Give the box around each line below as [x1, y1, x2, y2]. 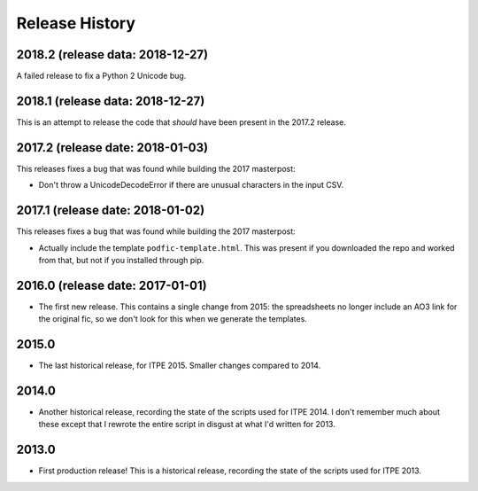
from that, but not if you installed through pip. [38, 254, 204, 265]
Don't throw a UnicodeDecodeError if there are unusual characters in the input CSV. [38, 180, 344, 191]
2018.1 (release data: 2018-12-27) [16, 93, 205, 108]
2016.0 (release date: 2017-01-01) [16, 277, 207, 292]
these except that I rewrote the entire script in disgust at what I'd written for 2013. [38, 419, 335, 430]
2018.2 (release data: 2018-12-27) [16, 47, 208, 62]
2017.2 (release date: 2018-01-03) [16, 140, 208, 155]
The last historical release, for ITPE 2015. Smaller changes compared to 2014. [38, 360, 321, 371]
